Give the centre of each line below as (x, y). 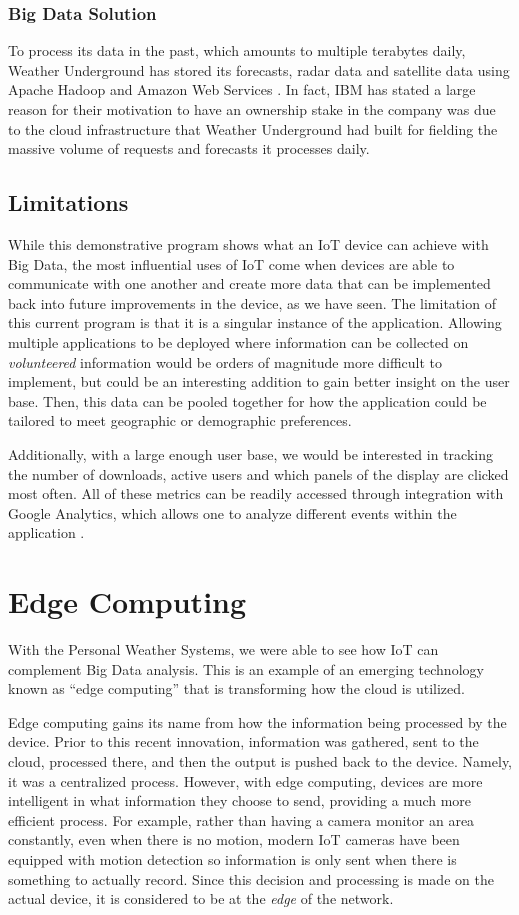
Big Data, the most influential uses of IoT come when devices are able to (231, 263)
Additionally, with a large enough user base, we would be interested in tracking (250, 453)
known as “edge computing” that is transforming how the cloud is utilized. (236, 688)
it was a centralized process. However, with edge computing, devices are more (245, 780)
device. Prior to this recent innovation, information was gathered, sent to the (243, 741)
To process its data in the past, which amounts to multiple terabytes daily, (237, 50)
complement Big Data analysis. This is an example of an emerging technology (246, 668)
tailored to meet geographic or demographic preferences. (180, 420)
